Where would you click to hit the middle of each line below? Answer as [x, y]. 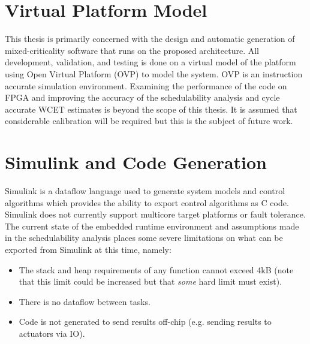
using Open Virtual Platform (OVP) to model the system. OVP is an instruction [154, 73]
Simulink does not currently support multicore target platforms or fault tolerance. [155, 214]
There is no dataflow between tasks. [85, 301]
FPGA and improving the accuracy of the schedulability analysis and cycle [142, 97]
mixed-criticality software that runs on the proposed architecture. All [132, 50]
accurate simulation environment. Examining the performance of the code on [146, 85]
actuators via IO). [52, 333]
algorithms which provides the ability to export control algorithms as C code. [147, 202]
